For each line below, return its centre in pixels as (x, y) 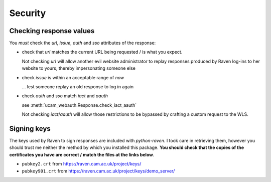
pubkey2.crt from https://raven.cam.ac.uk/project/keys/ (82, 164)
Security (28, 13)
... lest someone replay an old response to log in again (78, 87)
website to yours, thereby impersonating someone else (79, 68)
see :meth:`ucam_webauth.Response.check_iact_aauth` (79, 105)
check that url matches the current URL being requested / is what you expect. (102, 52)
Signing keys (30, 129)
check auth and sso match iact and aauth (65, 96)
